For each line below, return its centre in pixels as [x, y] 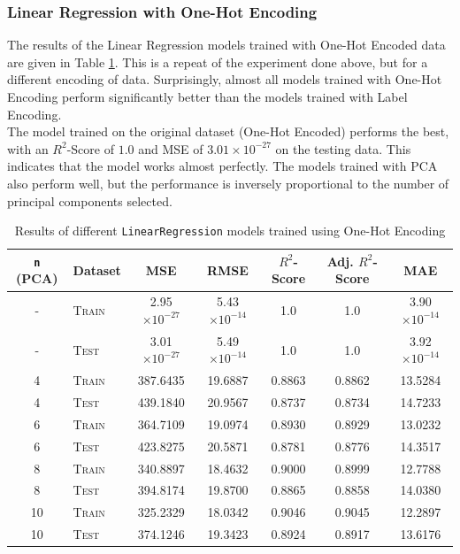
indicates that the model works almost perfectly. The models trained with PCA [222, 166]
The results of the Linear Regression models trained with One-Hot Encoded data [226, 45]
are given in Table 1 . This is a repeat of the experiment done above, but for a [218, 62]
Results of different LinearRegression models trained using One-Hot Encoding [230, 231]
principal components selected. [90, 200]
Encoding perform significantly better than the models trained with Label [207, 96]
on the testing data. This [343, 148]
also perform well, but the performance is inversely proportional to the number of [228, 183]
